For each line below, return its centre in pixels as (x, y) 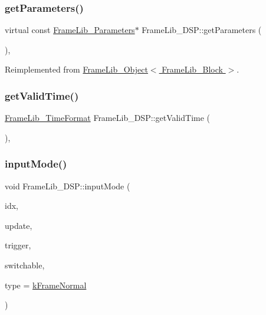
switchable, (25, 265)
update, (19, 225)
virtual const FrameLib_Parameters (70, 30)
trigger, (18, 245)
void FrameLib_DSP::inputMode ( (68, 186)
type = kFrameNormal (46, 285)
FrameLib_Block (192, 69)
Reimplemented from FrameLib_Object (76, 69)
